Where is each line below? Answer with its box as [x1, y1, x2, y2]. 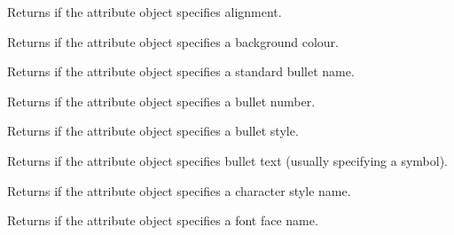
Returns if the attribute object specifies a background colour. [7, 32, 339, 51]
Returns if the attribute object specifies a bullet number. [7, 91, 316, 110]
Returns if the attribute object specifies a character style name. [7, 181, 351, 200]
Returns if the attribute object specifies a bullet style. [7, 121, 299, 140]
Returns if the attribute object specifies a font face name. [7, 211, 318, 230]
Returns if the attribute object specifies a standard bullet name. [7, 62, 355, 81]
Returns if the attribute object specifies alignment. [7, 3, 282, 20]
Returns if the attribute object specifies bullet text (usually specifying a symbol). [7, 151, 448, 169]
